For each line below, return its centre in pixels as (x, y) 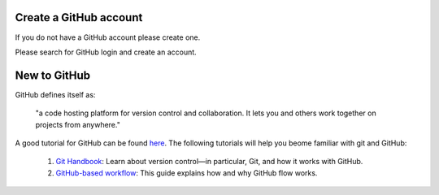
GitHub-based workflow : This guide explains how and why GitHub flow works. (187, 173)
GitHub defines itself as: (55, 94)
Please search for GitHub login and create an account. (106, 52)
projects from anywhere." (78, 124)
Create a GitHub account (79, 17)
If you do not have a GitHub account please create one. (108, 37)
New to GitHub (53, 75)
